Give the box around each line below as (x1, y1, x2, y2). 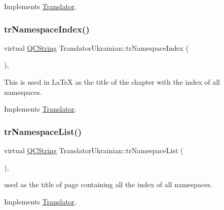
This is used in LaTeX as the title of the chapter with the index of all (4, 77, 220, 87)
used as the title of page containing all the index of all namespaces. (4, 179, 212, 190)
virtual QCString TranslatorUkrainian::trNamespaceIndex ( (4, 42, 189, 53)
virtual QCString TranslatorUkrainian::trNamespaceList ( (4, 145, 183, 155)
